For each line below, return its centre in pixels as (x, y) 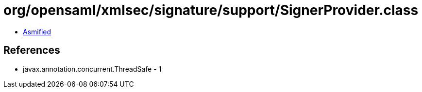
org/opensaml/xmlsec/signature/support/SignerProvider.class (211, 10)
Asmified (37, 31)
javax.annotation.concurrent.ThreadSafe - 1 (92, 69)
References (32, 50)
